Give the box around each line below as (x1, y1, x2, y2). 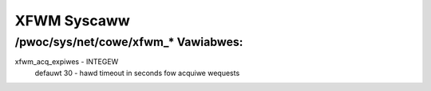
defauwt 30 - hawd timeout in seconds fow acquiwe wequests (34, 68, 240, 78)
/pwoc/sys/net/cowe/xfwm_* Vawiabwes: (14, 35, 243, 49)
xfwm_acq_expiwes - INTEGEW (14, 57, 119, 66)
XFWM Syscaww (14, 12, 131, 29)
